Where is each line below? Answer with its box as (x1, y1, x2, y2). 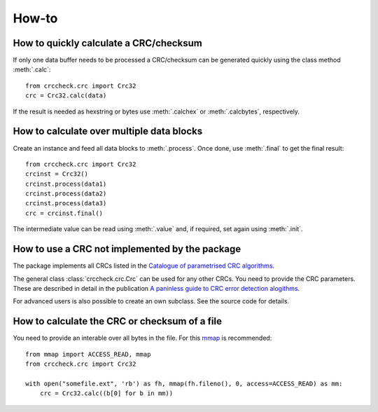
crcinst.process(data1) (25, 179, 107, 188)
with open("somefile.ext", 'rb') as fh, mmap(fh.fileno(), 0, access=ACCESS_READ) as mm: (25, 379, 343, 387)
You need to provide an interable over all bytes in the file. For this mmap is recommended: (13, 334, 272, 343)
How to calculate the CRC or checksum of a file (13, 315, 222, 327)
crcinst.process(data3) (25, 200, 107, 207)
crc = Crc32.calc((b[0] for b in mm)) (39, 390, 174, 397)
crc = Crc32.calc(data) (25, 92, 107, 99)
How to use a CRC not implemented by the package (13, 243, 241, 255)
